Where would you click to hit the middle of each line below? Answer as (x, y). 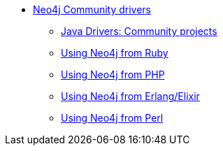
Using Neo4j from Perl (112, 118)
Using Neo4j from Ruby (115, 53)
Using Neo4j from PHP (113, 74)
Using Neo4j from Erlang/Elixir (130, 96)
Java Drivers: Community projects (139, 31)
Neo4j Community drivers (92, 9)
